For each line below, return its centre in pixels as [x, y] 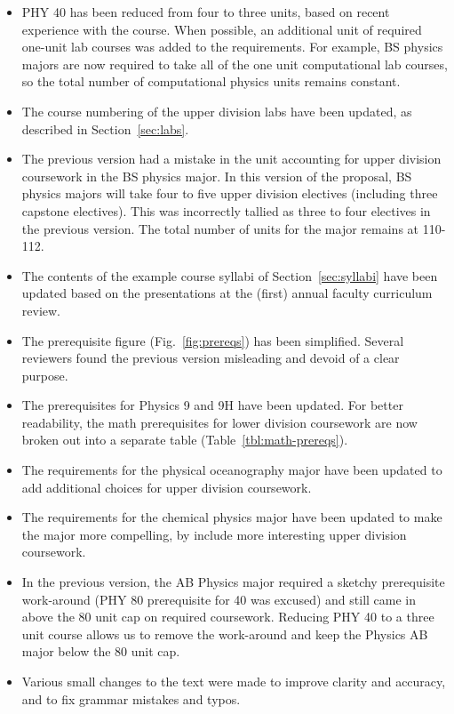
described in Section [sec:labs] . [105, 128]
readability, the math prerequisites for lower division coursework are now [219, 422]
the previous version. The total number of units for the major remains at [220, 228]
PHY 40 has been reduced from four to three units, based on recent [206, 12]
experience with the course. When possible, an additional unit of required [222, 29]
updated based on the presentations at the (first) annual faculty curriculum [227, 293]
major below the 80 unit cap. [101, 651]
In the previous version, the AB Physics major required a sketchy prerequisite [233, 582]
